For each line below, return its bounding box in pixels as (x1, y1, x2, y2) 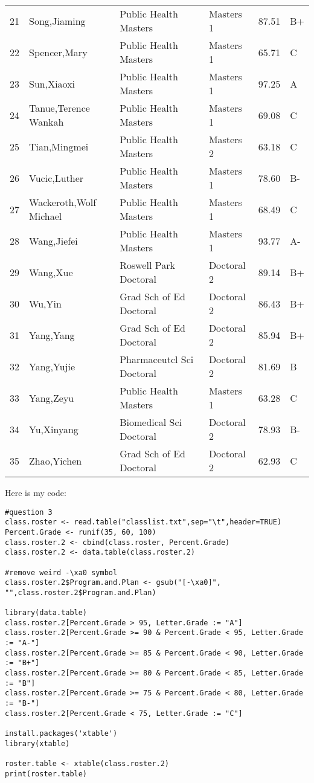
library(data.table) (5, 608, 88, 617)
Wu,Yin (29, 296, 62, 311)
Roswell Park (120, 258, 175, 272)
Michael (29, 209, 62, 223)
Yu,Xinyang (29, 422, 78, 436)
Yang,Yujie (29, 359, 75, 373)
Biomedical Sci (120, 415, 182, 429)
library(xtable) (5, 739, 70, 748)
